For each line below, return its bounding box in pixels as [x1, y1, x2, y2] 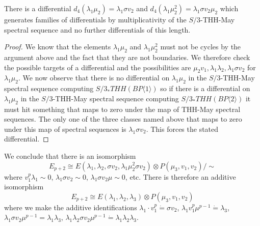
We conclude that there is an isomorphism [4, 150, 136, 161]
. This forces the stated [146, 123, 219, 134]
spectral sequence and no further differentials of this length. [4, 24, 191, 35]
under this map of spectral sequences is [4, 123, 126, 134]
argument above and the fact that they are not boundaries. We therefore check [4, 51, 250, 62]
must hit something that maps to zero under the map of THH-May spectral [4, 103, 241, 114]
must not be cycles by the [160, 41, 241, 52]
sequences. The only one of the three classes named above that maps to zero [4, 114, 242, 124]
